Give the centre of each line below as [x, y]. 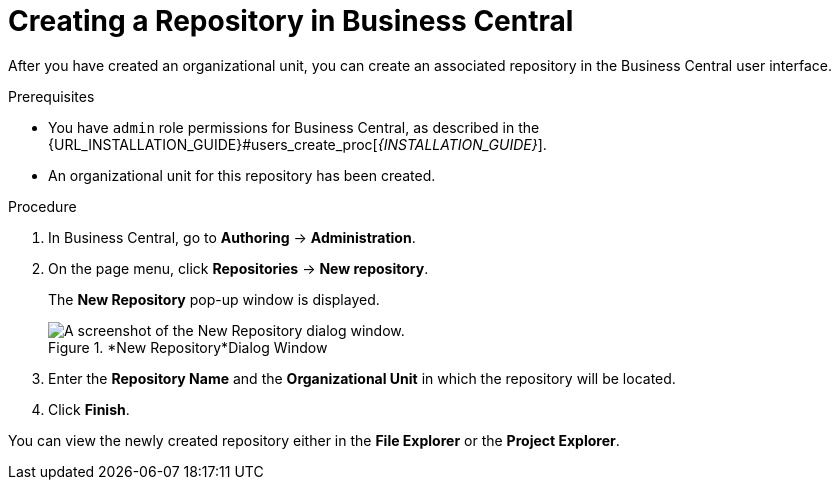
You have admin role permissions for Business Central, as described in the [294, 127]
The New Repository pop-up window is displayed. [214, 299]
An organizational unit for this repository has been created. [242, 175]
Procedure [42, 206]
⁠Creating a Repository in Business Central [291, 21]
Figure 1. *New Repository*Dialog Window [188, 347]
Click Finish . [89, 409]
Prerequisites [51, 96]
